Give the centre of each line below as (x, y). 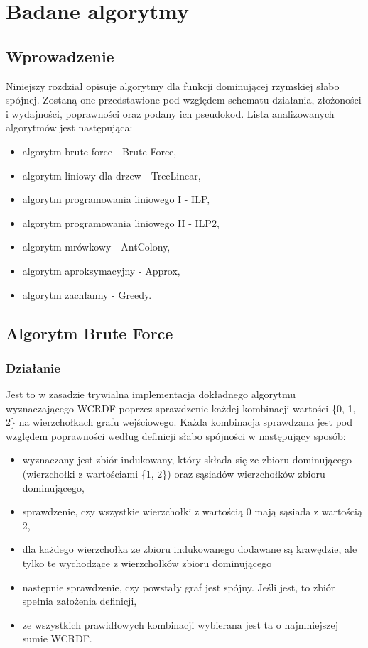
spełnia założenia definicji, (80, 601)
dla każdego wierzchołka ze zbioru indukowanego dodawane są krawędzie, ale (190, 549)
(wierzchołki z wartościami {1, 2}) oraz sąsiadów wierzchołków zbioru (174, 474)
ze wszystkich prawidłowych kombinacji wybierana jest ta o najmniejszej (180, 624)
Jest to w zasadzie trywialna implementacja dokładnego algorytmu (151, 394)
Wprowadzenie (60, 56)
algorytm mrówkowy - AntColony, (96, 247)
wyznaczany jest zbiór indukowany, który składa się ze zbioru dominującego (187, 460)
